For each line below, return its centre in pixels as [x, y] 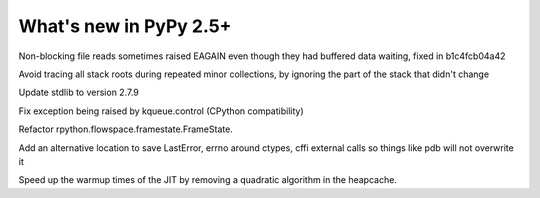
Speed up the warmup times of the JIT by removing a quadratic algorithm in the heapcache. [207, 180]
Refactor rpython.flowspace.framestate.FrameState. [126, 129]
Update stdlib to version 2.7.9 [79, 92]
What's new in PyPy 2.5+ [125, 26]
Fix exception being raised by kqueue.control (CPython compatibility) [161, 111]
